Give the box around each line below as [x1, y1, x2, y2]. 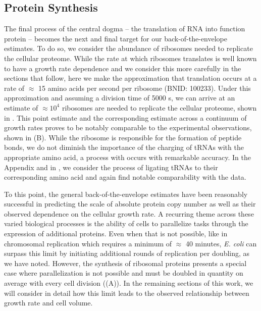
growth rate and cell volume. [4, 297, 93, 308]
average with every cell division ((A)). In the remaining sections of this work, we [4, 278, 253, 288]
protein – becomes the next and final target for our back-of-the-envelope [4, 33, 228, 43]
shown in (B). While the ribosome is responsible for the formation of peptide [4, 132, 242, 142]
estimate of [4, 102, 38, 113]
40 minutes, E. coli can [185, 238, 257, 248]
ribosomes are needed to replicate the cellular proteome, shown [62, 102, 257, 113]
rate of [4, 82, 25, 93]
